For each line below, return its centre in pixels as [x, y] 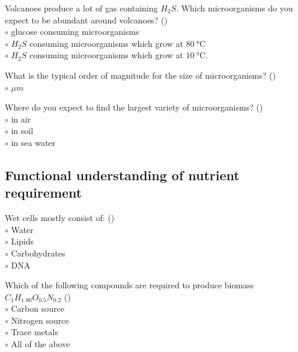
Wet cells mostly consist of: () [60, 218]
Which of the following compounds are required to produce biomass [129, 285]
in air [21, 119]
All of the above [41, 344]
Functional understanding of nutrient [122, 174]
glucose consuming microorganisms [75, 32]
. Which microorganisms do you [235, 8]
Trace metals [35, 332]
